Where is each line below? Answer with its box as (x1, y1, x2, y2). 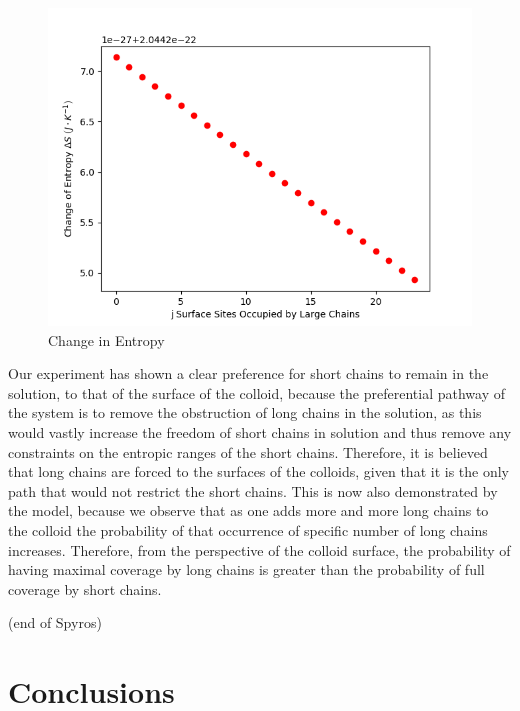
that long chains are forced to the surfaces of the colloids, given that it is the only (8, 461, 509, 482)
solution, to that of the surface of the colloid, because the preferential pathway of (8, 382, 505, 403)
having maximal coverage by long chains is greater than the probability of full (8, 559, 485, 580)
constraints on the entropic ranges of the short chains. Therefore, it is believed (8, 441, 488, 462)
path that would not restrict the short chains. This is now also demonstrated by (8, 480, 498, 501)
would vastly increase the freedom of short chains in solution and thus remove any (8, 421, 512, 442)
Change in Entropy (48, 329, 165, 350)
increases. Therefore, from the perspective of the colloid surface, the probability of (8, 539, 511, 560)
